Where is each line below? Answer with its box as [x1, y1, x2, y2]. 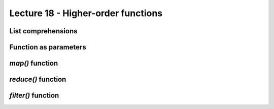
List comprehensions [9, 27, 78, 35]
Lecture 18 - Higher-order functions [9, 8, 163, 19]
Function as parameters [9, 43, 86, 51]
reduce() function [9, 75, 66, 84]
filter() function [9, 91, 59, 100]
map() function [9, 59, 58, 68]
